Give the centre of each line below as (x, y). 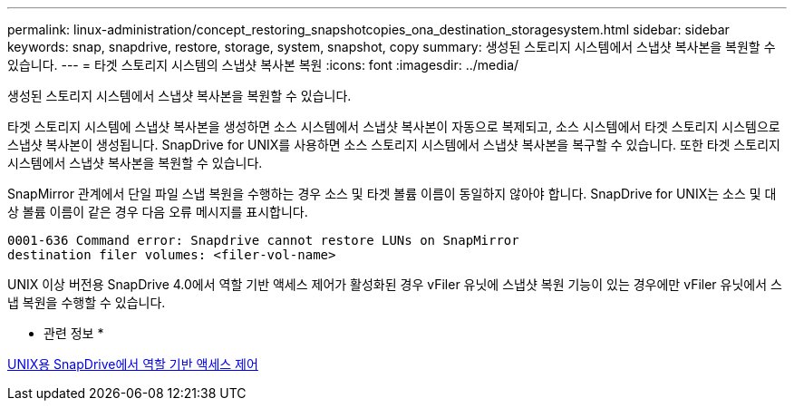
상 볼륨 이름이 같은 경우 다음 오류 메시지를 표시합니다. (158, 212)
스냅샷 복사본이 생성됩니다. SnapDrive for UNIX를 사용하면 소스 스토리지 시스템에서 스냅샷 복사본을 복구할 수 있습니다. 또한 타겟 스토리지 (394, 145)
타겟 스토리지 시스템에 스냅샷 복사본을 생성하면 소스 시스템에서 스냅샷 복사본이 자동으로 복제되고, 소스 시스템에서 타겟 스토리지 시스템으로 (394, 126)
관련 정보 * (74, 333)
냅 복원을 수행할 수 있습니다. (87, 302)
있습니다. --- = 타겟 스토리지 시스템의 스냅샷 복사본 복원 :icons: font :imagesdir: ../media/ (263, 65)
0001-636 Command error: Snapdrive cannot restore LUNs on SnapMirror (263, 240)
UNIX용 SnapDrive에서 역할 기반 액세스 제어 (133, 364)
